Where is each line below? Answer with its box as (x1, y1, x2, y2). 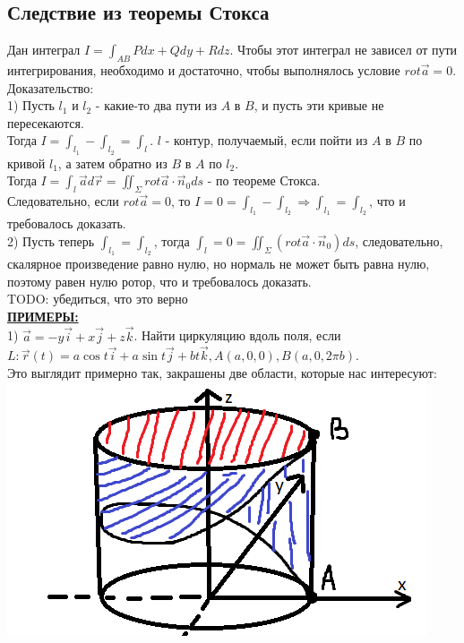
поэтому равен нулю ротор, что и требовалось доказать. (7, 271, 312, 290)
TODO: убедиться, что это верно (7, 289, 188, 308)
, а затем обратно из (57, 153, 168, 172)
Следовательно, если (7, 191, 119, 210)
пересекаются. (7, 113, 84, 132)
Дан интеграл (7, 40, 81, 59)
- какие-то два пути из (95, 96, 217, 115)
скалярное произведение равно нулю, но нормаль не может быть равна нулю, (7, 253, 430, 272)
